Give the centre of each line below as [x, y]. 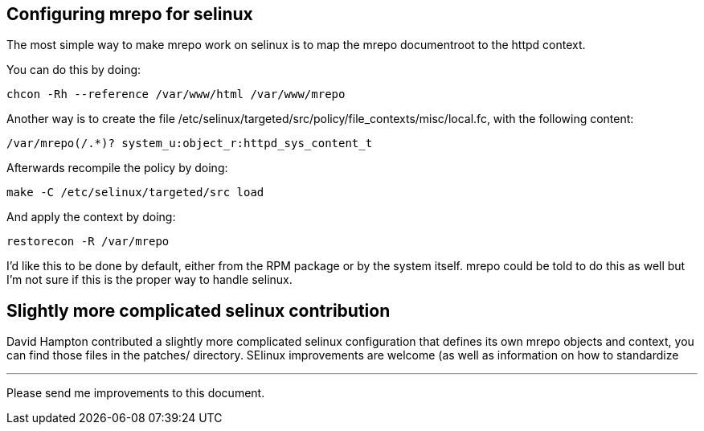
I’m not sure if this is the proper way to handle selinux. [149, 280]
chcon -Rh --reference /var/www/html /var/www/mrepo [176, 94]
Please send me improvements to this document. [136, 393]
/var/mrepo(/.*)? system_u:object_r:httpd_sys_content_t [190, 144]
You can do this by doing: [74, 70]
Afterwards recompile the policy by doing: [117, 168]
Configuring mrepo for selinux [130, 14]
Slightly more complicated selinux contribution [199, 310]
